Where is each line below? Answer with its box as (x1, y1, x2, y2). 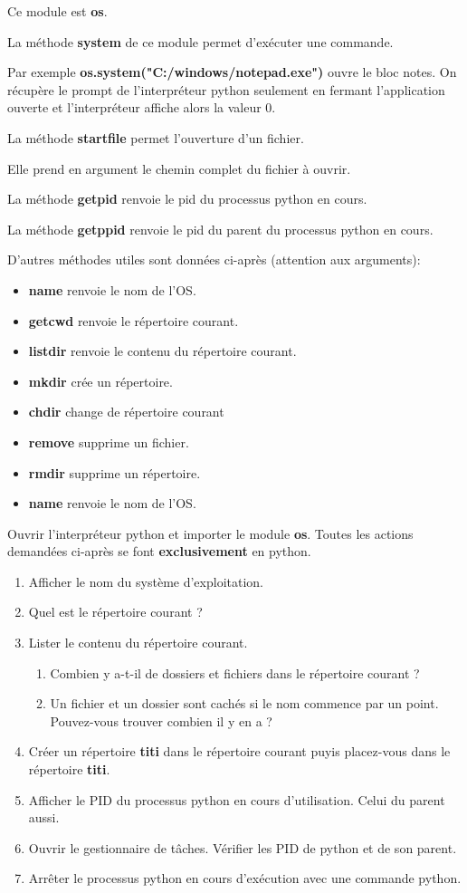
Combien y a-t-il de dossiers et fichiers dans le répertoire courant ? (50, 663, 420, 682)
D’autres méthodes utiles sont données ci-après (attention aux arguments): (7, 250, 421, 269)
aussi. (28, 808, 60, 827)
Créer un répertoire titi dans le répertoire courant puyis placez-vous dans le (28, 742, 451, 761)
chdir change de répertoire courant (28, 402, 224, 421)
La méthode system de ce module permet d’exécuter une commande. (7, 32, 394, 51)
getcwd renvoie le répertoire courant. (28, 311, 239, 330)
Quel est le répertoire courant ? (28, 602, 203, 621)
